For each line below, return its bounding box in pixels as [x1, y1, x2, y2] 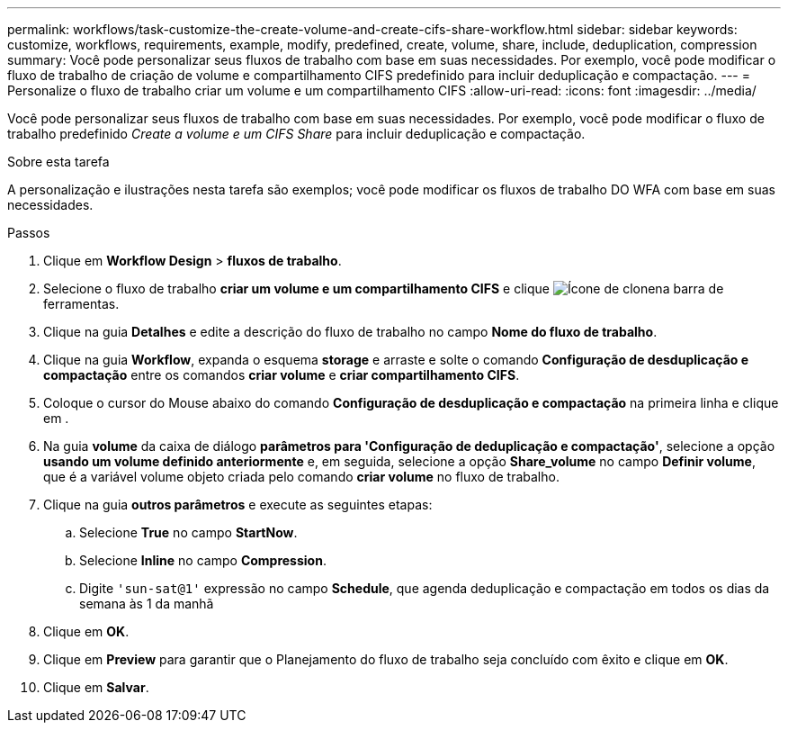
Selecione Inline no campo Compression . [79, 553, 327, 568]
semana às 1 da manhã [79, 596, 214, 611]
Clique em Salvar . [43, 680, 149, 695]
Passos [7, 225, 50, 240]
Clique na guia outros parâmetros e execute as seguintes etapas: [43, 497, 433, 512]
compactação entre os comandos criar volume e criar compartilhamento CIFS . [43, 367, 520, 383]
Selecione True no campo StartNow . [79, 525, 298, 540]
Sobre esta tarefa [7, 154, 110, 169]
